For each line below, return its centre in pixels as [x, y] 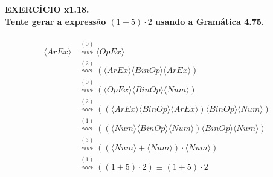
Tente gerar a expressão [56, 21]
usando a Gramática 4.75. [210, 21]
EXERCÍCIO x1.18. [47, 9]
